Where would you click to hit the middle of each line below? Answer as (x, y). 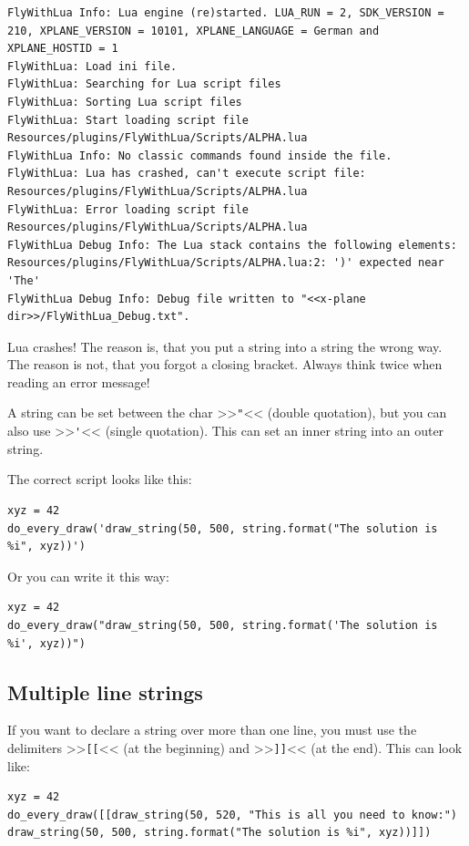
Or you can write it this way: (88, 576)
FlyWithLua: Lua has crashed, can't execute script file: (187, 174)
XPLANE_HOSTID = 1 (63, 49)
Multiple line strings (105, 691)
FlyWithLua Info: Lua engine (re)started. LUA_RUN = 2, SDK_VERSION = (226, 13)
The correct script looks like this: (100, 479)
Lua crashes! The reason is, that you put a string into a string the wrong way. (225, 346)
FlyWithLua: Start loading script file (128, 120)
